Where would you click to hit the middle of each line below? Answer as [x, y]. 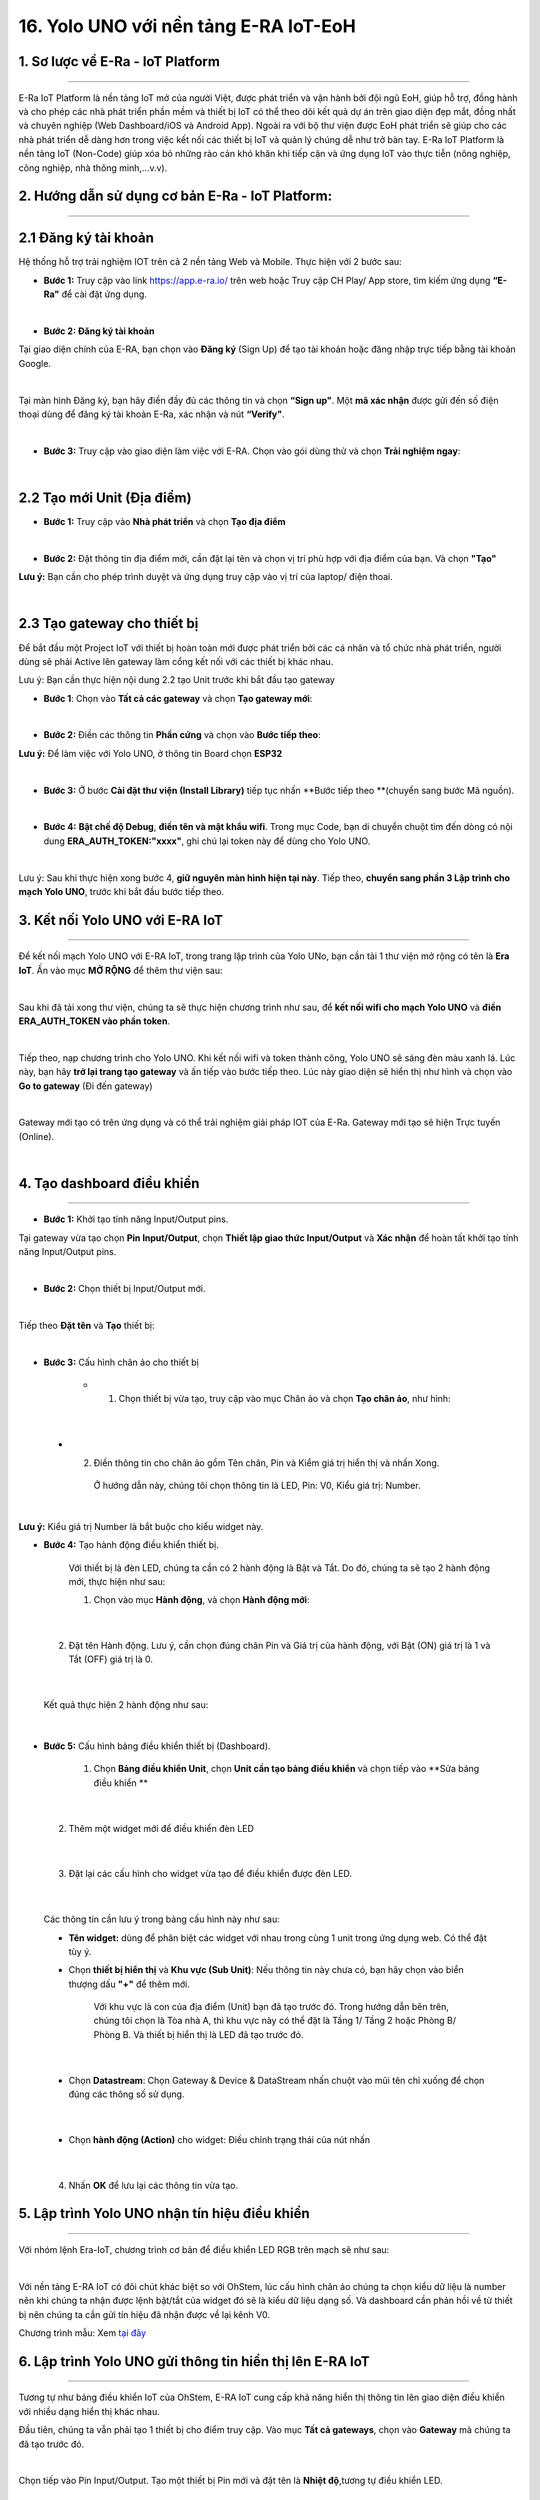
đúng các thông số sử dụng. [126, 2094]
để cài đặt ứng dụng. [104, 294]
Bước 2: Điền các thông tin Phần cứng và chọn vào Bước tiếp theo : [182, 735]
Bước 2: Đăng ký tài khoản [99, 331]
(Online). [36, 1136]
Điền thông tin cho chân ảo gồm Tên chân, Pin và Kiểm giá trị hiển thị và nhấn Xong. [266, 1462]
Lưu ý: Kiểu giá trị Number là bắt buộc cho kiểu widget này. [141, 1526]
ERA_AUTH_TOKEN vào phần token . [94, 1021]
